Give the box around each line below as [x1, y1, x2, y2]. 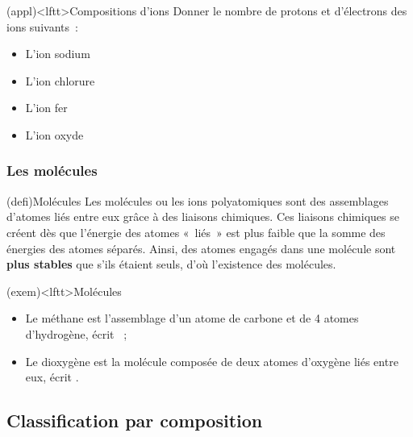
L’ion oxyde [25, 126, 84, 143]
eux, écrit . [25, 368, 79, 385]
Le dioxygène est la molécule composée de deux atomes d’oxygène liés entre [25, 352, 398, 369]
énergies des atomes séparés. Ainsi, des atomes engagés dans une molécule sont [6, 239, 396, 256]
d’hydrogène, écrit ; [25, 325, 127, 342]
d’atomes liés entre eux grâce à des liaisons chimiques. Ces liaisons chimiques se [6, 208, 399, 225]
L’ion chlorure [25, 72, 95, 89]
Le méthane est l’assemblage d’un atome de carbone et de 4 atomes [25, 310, 359, 327]
